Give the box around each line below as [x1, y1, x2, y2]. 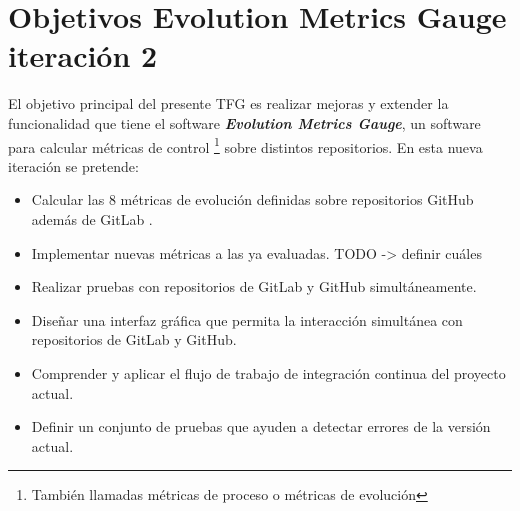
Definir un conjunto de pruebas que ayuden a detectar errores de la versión [31, 416, 491, 437]
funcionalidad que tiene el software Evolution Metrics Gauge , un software [8, 112, 481, 133]
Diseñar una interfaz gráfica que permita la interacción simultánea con [31, 309, 463, 330]
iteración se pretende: [8, 155, 139, 176]
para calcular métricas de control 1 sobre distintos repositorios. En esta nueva [8, 133, 483, 157]
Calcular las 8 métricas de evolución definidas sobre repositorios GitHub [31, 189, 474, 210]
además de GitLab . [31, 208, 153, 229]
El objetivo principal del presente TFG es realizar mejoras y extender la [8, 93, 449, 114]
